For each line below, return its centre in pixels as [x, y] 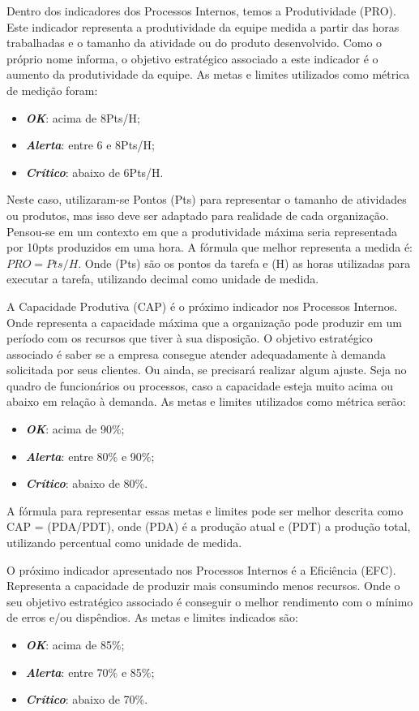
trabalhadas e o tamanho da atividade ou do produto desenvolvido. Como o [195, 43]
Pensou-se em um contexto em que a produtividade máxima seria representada [202, 231]
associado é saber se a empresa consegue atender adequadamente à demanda [196, 353]
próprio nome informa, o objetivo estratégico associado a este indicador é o [192, 58]
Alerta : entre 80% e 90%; [90, 456]
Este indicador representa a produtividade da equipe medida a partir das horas [203, 26]
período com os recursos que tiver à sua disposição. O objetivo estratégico [190, 338]
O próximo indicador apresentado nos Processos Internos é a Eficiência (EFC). [201, 569]
